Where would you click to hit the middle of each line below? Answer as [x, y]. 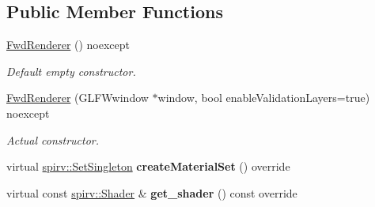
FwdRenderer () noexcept [68, 45]
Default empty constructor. [71, 71]
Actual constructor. [53, 139]
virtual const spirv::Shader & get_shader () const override [152, 192]
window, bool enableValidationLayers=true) [264, 98]
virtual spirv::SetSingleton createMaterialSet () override [148, 166]
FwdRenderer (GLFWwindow [78, 98]
